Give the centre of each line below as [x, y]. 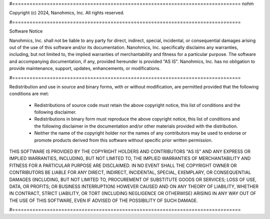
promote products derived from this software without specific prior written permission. [123, 140]
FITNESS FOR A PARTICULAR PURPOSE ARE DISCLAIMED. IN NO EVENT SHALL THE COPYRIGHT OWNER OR [123, 165]
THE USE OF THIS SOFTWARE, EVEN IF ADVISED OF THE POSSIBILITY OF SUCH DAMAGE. [104, 200]
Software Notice [26, 31]
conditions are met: [29, 94]
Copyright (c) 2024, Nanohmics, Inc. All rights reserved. [67, 13]
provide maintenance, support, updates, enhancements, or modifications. [85, 68]
